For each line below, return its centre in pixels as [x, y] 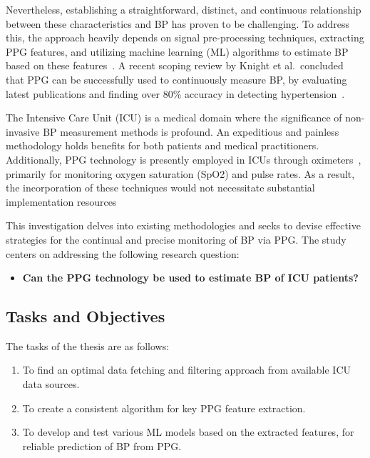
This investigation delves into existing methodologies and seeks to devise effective [183, 225]
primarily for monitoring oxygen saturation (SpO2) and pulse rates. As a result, [180, 173]
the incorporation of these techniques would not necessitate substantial [160, 188]
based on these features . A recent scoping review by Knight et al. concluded [175, 65]
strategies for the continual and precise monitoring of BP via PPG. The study [176, 239]
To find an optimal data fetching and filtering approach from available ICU [187, 370]
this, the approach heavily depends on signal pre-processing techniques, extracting [185, 38]
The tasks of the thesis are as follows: [88, 345]
